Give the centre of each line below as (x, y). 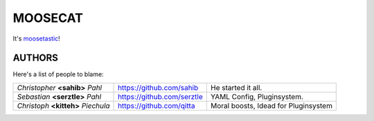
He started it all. (236, 87)
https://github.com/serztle (161, 96)
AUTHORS (36, 58)
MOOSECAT (48, 18)
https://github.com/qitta (157, 105)
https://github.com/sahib (158, 87)
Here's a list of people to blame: (58, 74)
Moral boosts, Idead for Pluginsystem (271, 105)
